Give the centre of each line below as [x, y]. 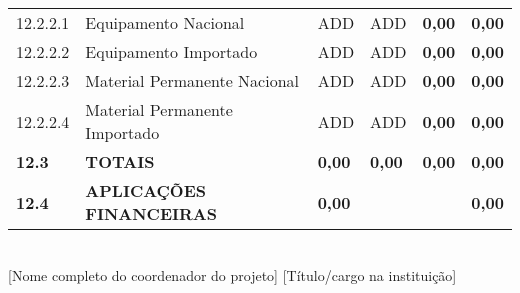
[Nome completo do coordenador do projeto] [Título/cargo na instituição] [232, 274]
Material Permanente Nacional [192, 80]
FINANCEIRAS [151, 213]
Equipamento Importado [171, 51]
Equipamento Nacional [165, 22]
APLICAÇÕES [146, 190]
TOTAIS [120, 161]
